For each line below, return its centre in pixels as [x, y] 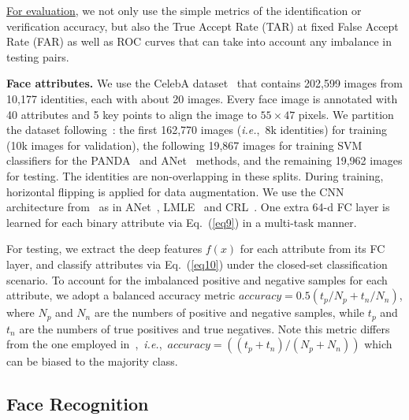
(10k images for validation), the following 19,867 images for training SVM [184, 145]
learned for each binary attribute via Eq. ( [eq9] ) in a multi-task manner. [182, 222]
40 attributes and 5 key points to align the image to [132, 114]
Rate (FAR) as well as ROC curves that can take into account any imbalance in [199, 41]
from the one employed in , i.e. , [84, 344]
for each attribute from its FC [312, 249]
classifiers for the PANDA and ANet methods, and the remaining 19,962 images [204, 160]
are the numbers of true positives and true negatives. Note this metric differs [204, 328]
